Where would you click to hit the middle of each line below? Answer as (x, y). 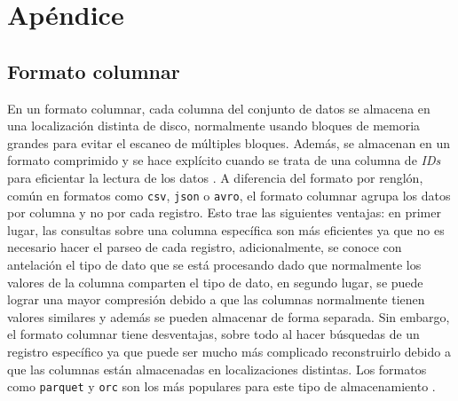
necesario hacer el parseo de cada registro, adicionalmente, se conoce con (205, 247)
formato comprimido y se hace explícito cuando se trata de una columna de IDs (224, 160)
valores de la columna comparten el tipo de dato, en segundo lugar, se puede (215, 282)
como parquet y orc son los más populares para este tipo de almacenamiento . (221, 386)
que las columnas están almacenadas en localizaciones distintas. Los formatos (217, 369)
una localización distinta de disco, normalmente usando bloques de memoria (214, 126)
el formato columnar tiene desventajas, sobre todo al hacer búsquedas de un (213, 334)
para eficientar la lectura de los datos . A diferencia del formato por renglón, (215, 177)
